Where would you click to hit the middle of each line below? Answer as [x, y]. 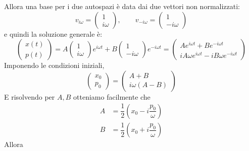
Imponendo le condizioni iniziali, [54, 65]
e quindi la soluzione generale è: [53, 33]
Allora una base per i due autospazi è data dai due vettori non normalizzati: [122, 6]
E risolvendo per [30, 96]
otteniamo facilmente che [112, 96]
